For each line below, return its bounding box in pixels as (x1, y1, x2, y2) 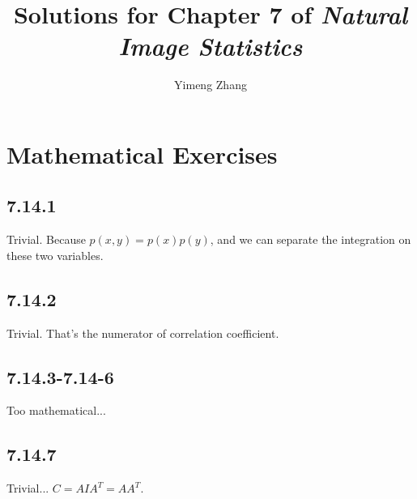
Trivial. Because (6, 231, 86, 248)
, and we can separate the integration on (210, 231, 411, 248)
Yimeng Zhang (174, 76, 247, 93)
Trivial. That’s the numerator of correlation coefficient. (6, 324, 279, 341)
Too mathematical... (6, 402, 106, 419)
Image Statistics (118, 29, 303, 63)
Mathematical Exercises (6, 137, 278, 170)
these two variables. (6, 246, 104, 263)
